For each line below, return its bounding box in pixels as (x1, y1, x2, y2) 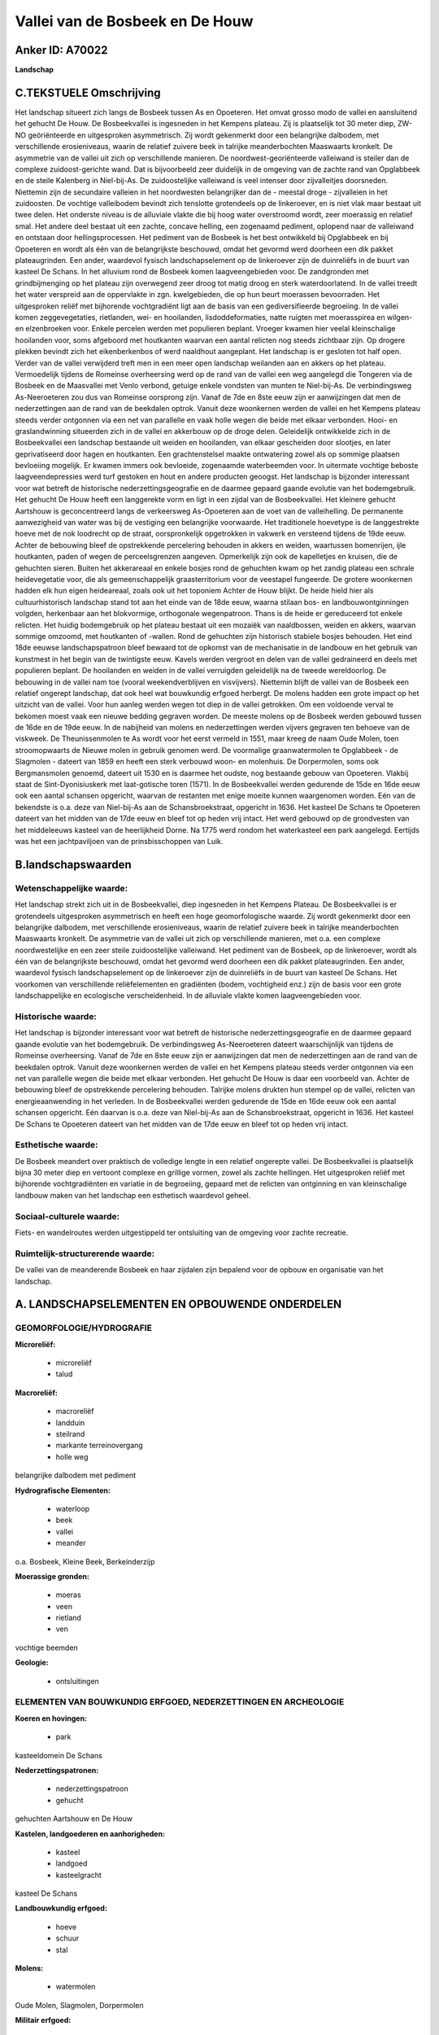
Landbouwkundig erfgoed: (15, 1903, 107, 1913)
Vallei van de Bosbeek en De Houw (15, 12, 254, 30)
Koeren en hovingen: (15, 1713, 88, 1723)
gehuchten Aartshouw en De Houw (15, 1814, 133, 1823)
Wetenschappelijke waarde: (15, 882, 128, 894)
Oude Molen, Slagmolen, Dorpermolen (15, 2000, 144, 2010)
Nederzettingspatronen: (15, 1765, 99, 1775)
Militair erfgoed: (15, 2015, 72, 2025)
